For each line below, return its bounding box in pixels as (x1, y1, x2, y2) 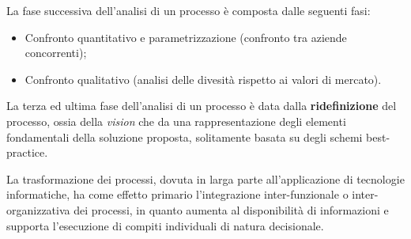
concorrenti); (25, 44, 87, 61)
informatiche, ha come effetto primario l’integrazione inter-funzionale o (6, 186, 349, 203)
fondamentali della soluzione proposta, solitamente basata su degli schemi (6, 128, 363, 145)
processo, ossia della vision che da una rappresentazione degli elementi (6, 112, 346, 129)
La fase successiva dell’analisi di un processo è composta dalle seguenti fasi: (6, 2, 371, 18)
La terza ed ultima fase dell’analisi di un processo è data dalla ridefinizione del (6, 97, 397, 114)
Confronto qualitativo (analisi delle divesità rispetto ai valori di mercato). (25, 70, 382, 87)
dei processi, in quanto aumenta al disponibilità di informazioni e (74, 201, 389, 218)
